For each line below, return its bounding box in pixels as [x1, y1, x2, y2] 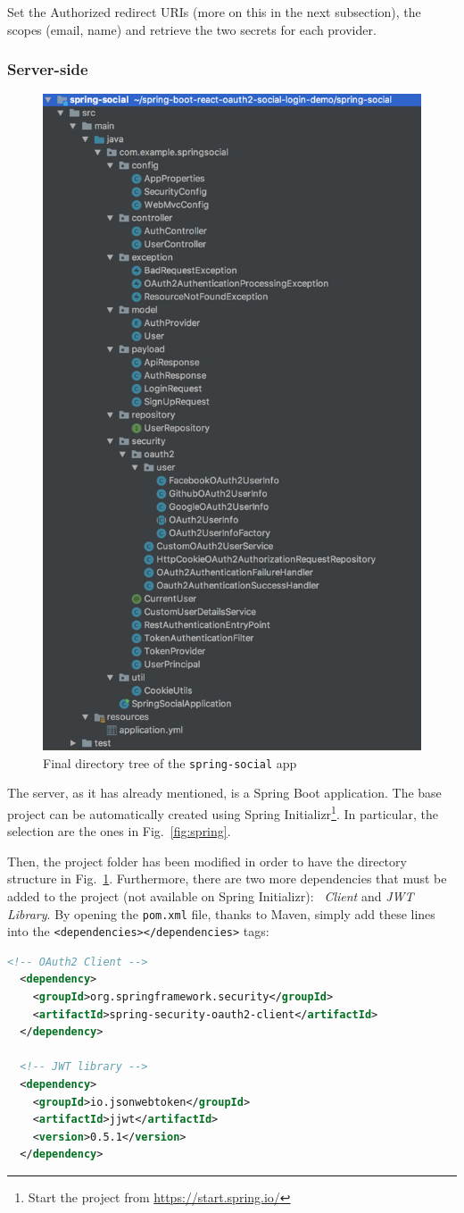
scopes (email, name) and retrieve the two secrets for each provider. [7, 20, 377, 38]
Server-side [7, 58, 88, 80]
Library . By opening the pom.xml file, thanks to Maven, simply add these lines [7, 904, 435, 923]
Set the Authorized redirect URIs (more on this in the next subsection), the [7, 3, 421, 21]
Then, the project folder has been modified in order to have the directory [7, 851, 407, 870]
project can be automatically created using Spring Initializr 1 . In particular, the [7, 801, 438, 823]
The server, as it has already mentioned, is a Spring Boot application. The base [7, 783, 442, 802]
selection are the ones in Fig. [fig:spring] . [7, 822, 231, 841]
